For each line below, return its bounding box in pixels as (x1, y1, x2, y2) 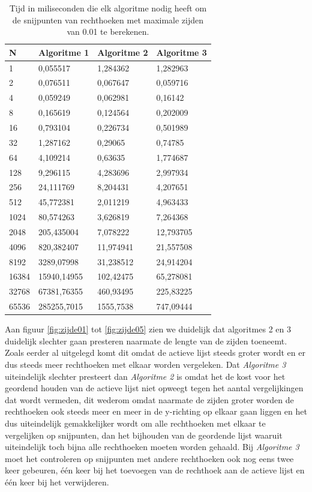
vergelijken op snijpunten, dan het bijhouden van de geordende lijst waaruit (5, 428, 283, 441)
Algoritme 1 (38, 46, 89, 58)
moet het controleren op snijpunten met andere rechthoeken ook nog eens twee (5, 452, 294, 464)
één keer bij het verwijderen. (5, 475, 109, 488)
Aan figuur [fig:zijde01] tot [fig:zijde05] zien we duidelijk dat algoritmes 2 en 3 (5, 323, 291, 335)
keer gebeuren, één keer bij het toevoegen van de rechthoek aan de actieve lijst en (5, 464, 305, 476)
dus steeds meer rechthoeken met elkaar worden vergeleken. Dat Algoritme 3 (5, 358, 286, 370)
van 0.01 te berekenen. (67, 25, 149, 38)
